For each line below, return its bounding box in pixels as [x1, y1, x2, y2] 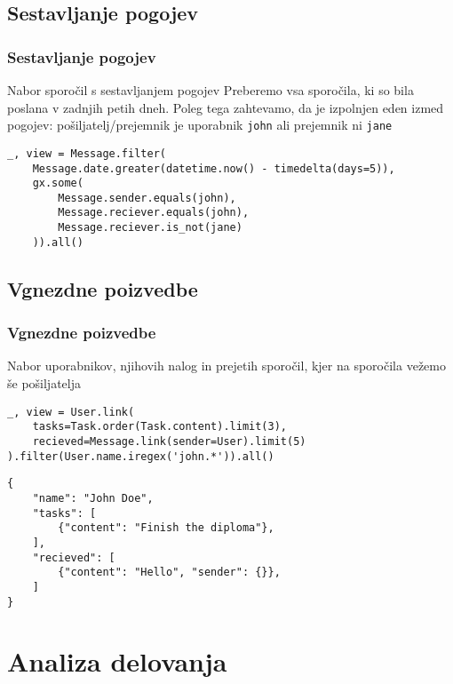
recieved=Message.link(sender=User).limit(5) [32, 434, 306, 448]
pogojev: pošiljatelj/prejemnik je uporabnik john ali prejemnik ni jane [7, 115, 393, 134]
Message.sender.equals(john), [58, 191, 236, 204]
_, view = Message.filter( [7, 147, 166, 160]
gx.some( [32, 177, 83, 190]
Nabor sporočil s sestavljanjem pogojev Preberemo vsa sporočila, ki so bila [7, 81, 414, 99]
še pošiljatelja [7, 374, 81, 393]
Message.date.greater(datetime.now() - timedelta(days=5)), [32, 162, 395, 175]
